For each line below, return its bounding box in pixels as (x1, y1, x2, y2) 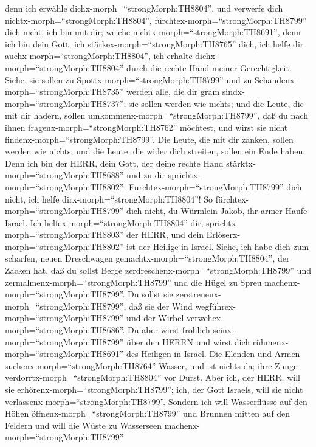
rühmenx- (252, 335, 289, 348)
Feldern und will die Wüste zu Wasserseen (5, 418, 162, 431)
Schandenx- (255, 73, 298, 86)
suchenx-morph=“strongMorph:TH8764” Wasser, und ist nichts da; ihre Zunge (5, 359, 298, 372)
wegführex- (195, 299, 236, 312)
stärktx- (226, 156, 256, 169)
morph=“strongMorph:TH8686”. (5, 324, 125, 336)
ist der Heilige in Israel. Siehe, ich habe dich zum (126, 240, 309, 252)
